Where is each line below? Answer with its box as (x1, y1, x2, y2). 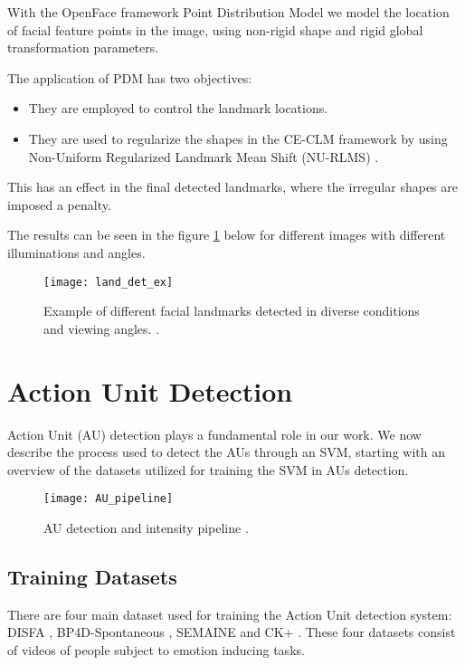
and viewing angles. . (43, 318, 160, 337)
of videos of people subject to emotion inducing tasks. (7, 640, 305, 659)
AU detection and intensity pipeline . (43, 518, 249, 537)
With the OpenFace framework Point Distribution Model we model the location (7, 3, 450, 21)
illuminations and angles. (7, 242, 146, 261)
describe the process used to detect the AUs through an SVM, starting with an (7, 442, 445, 461)
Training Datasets (7, 562, 177, 590)
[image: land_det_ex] (43, 275, 174, 289)
